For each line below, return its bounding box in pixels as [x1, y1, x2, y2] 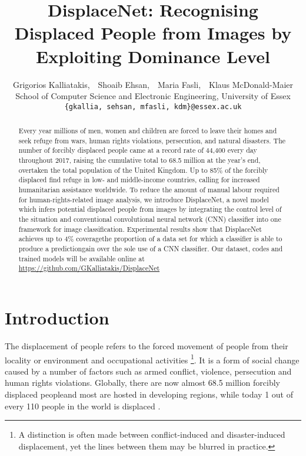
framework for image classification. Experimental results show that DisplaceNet [18, 224, 262, 234]
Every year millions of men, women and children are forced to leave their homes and [18, 126, 277, 136]
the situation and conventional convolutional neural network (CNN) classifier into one [18, 214, 281, 224]
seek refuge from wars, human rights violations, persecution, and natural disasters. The [18, 135, 286, 145]
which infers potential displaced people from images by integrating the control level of [18, 204, 282, 214]
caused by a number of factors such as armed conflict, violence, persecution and [5, 365, 292, 377]
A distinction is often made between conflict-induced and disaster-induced [18, 428, 285, 441]
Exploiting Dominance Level [36, 44, 270, 68]
